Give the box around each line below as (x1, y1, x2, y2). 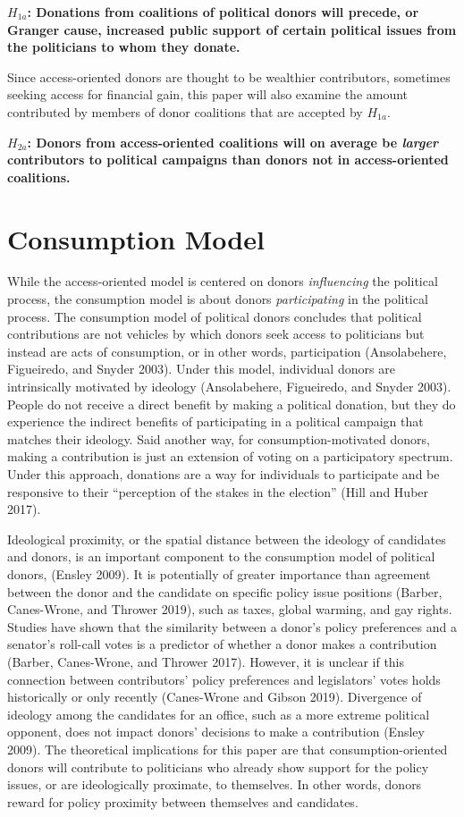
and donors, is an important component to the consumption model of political (7, 547, 435, 566)
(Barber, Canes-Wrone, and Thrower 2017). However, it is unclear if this (7, 652, 405, 670)
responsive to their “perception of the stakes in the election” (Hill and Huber (7, 482, 429, 501)
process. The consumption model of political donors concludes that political (7, 307, 422, 325)
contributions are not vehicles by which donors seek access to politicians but (7, 324, 425, 343)
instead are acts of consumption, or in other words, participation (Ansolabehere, (7, 341, 447, 360)
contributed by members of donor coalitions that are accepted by (7, 102, 363, 121)
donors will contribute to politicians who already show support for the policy (7, 757, 429, 776)
